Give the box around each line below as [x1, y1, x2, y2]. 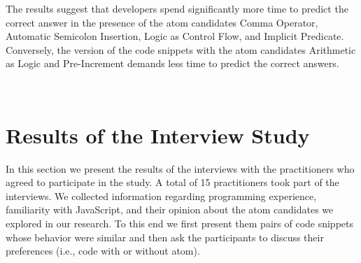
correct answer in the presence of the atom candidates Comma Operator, [6, 15, 318, 29]
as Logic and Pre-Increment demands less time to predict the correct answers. [6, 56, 339, 71]
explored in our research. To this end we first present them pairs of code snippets [6, 216, 354, 231]
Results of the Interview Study [6, 120, 310, 149]
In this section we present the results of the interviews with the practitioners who [6, 161, 355, 176]
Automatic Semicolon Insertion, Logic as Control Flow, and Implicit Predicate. [6, 29, 344, 43]
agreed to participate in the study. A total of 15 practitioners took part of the [6, 175, 339, 190]
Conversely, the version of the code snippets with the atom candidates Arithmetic [6, 42, 356, 57]
